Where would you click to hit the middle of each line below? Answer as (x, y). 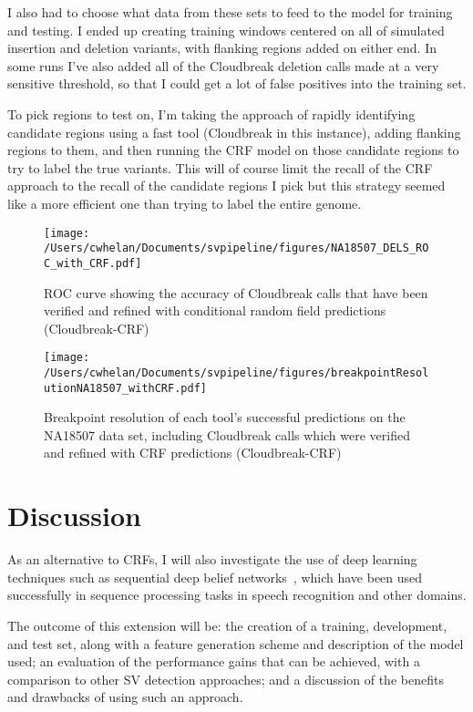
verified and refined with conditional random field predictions (215, 310)
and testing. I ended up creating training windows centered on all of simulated (226, 30)
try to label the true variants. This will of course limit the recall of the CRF (220, 167)
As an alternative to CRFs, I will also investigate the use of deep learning (212, 559)
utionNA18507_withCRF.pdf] (125, 388)
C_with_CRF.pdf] (93, 263)
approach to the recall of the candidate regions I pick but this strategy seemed (226, 186)
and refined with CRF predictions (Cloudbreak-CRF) (193, 453)
